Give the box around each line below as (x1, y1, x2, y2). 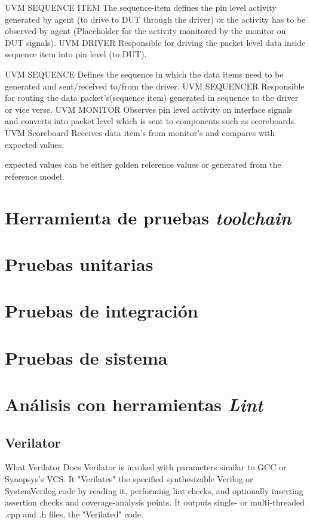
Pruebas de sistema (5, 345, 168, 369)
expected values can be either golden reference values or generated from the (5, 158, 281, 171)
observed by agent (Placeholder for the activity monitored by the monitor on (5, 24, 286, 37)
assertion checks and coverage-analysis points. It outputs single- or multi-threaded (5, 496, 305, 508)
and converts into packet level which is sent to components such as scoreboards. (5, 115, 296, 127)
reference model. (5, 169, 65, 182)
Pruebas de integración (5, 298, 198, 323)
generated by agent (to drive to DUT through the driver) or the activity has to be (5, 13, 306, 25)
